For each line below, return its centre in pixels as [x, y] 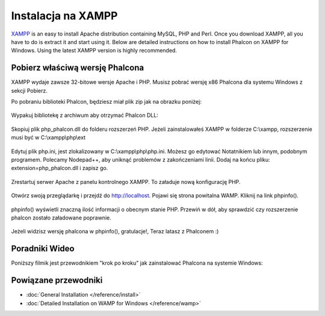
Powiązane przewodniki [57, 280]
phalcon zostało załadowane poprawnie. [61, 218]
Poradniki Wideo [43, 249]
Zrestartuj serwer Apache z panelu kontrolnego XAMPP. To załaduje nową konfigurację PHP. [126, 182]
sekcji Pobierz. [29, 90]
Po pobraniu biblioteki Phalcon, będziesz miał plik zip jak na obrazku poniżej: [106, 102]
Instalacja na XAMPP [64, 16]
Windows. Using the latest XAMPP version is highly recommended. [94, 51]
